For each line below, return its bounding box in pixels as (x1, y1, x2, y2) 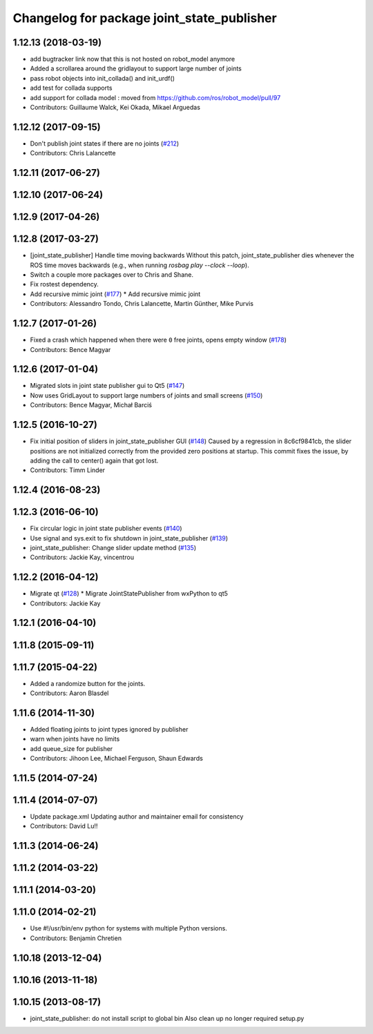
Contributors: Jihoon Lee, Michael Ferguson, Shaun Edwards (30, 754, 203, 763)
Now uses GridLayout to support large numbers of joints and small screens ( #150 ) (30, 391, 263, 400)
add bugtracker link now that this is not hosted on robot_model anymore (30, 55, 236, 64)
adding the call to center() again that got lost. (30, 456, 159, 465)
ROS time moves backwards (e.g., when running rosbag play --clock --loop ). (30, 261, 249, 269)
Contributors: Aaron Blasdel (30, 689, 109, 697)
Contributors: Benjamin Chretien (30, 934, 122, 942)
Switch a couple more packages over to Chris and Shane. (30, 271, 193, 279)
